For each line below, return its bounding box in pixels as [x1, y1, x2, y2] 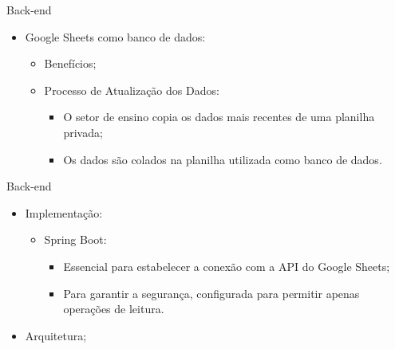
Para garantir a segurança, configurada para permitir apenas [63, 284, 360, 301]
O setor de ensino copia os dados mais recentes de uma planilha [63, 108, 375, 125]
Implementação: [25, 204, 103, 221]
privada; [63, 124, 103, 140]
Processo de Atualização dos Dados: [44, 81, 219, 98]
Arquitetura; [25, 327, 87, 343]
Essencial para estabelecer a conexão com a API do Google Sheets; [63, 257, 390, 274]
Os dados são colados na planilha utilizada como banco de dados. [63, 151, 382, 167]
